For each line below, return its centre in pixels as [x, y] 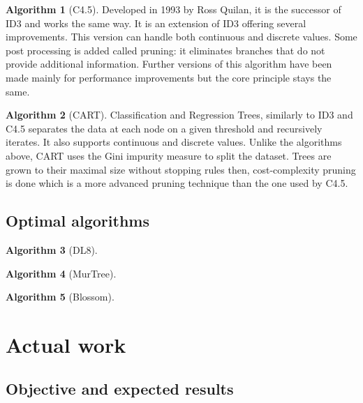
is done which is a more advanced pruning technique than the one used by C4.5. [177, 183]
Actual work [66, 344]
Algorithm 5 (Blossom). [60, 297]
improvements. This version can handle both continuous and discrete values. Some [181, 37]
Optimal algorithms [77, 221]
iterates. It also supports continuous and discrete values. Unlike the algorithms [174, 142]
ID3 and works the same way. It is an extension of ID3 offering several [156, 23]
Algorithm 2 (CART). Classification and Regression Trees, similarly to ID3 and [179, 115]
